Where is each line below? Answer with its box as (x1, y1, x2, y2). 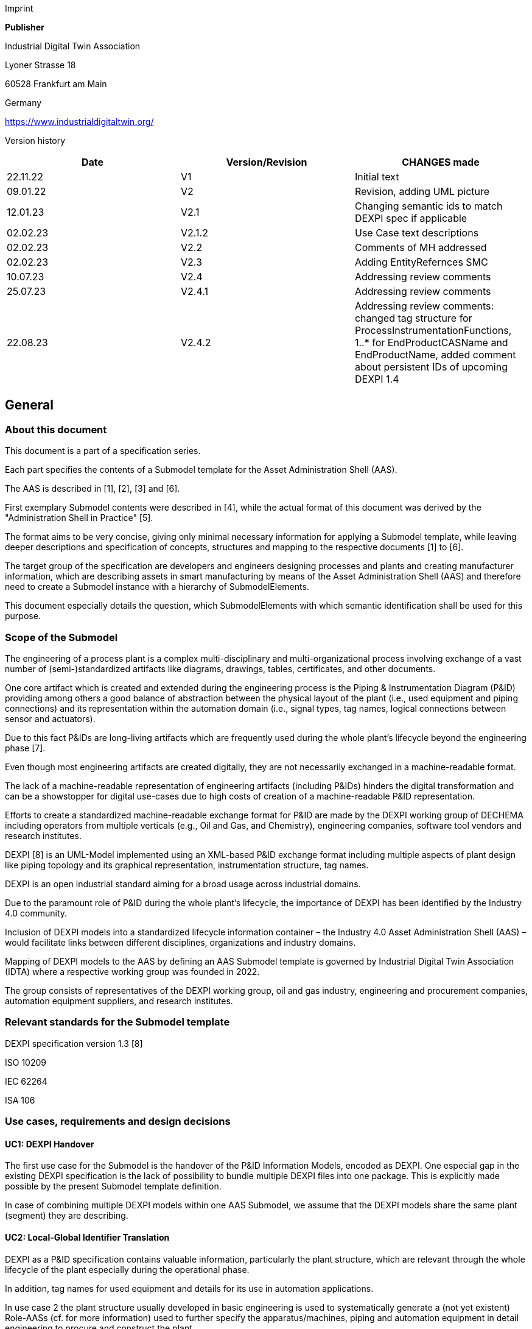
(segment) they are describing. (5, 1210, 128, 1221)
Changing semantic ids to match (354, 200, 503, 212)
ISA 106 (5, 1094, 35, 1105)
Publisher (5, 22, 44, 32)
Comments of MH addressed (354, 241, 487, 253)
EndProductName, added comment (354, 349, 516, 361)
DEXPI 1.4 (354, 373, 399, 385)
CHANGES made (402, 156, 480, 168)
